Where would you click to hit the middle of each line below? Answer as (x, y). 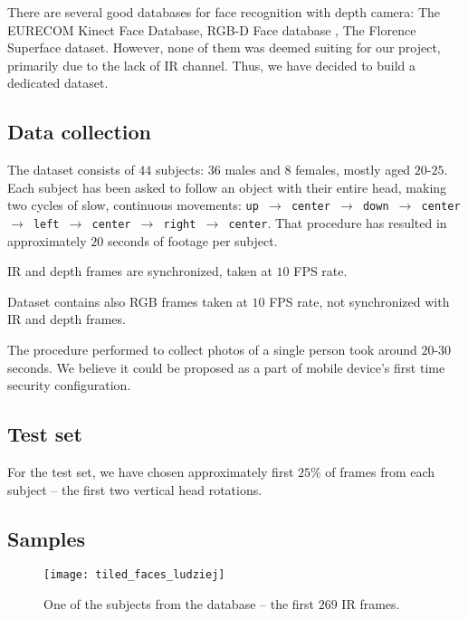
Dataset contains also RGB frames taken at (128, 301)
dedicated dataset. (58, 83)
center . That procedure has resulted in (338, 223)
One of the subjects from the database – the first (179, 604)
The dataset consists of (71, 170)
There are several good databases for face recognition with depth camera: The (224, 12)
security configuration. (69, 385)
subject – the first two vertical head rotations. (135, 489)
